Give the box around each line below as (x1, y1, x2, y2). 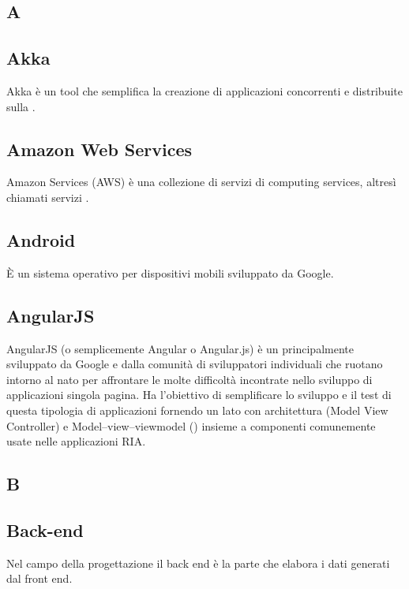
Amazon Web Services (6, 136, 193, 161)
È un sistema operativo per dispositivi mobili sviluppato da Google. (6, 264, 334, 281)
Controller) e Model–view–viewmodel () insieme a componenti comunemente (6, 417, 376, 434)
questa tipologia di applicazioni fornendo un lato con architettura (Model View (6, 401, 388, 418)
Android (6, 227, 76, 252)
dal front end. (6, 570, 73, 587)
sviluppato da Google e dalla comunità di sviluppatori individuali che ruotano (6, 356, 383, 372)
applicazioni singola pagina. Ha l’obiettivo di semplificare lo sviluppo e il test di (6, 386, 392, 403)
